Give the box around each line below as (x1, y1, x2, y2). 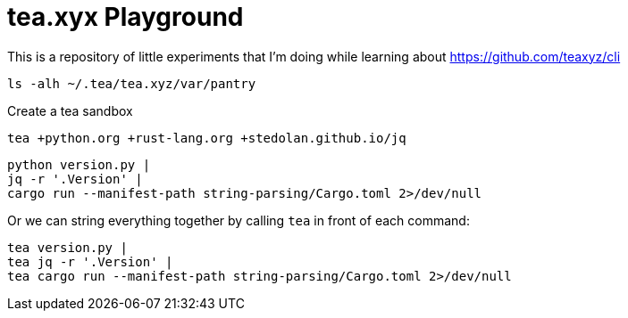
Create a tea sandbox (7, 102, 133, 118)
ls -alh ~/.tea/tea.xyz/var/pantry (7, 76, 256, 91)
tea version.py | (7, 240, 128, 255)
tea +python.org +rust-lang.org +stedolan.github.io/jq (7, 130, 406, 145)
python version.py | (7, 157, 151, 172)
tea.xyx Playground (7, 2, 244, 32)
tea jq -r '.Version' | (7, 254, 173, 269)
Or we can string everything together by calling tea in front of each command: (7, 212, 470, 228)
